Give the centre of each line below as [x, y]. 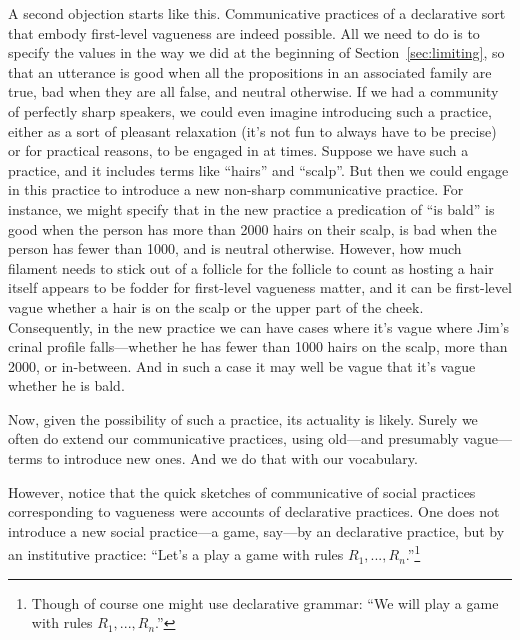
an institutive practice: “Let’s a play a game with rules [176, 554]
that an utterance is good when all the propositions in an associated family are [250, 71]
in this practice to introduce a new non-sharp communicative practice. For [236, 189]
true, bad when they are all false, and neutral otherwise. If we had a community [253, 91]
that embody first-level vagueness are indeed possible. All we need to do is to [244, 32]
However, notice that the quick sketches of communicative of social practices [242, 491]
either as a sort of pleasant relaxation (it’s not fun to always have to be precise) [252, 130]
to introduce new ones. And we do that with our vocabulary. [232, 458]
